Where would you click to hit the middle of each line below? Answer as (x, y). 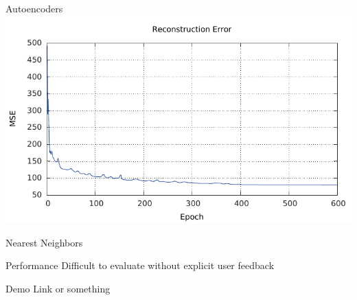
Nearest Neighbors (44, 242)
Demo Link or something (58, 288)
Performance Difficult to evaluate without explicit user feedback (140, 265)
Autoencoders (34, 8)
